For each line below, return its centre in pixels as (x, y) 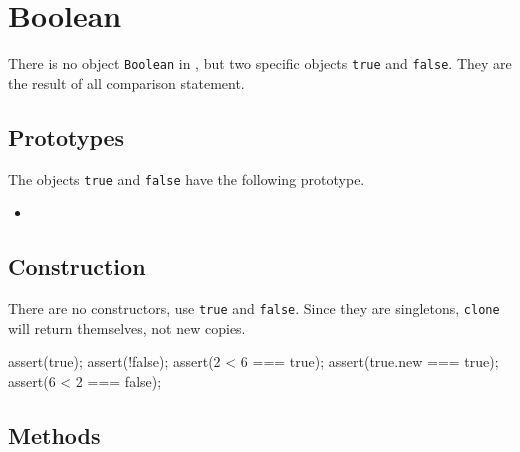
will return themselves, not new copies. (127, 327)
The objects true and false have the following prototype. (186, 178)
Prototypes (66, 136)
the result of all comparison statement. (126, 82)
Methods (54, 434)
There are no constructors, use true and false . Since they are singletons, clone (254, 308)
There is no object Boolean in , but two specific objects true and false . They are (260, 63)
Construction (77, 266)
